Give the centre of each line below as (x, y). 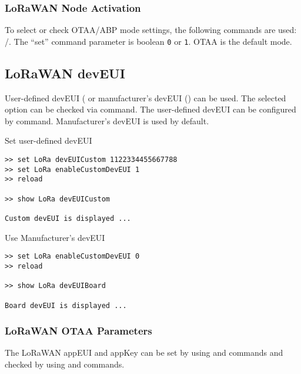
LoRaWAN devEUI (65, 73)
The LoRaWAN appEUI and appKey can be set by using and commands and (144, 353)
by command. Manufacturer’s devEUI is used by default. (107, 120)
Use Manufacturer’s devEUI (55, 237)
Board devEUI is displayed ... (66, 305)
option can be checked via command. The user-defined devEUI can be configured (150, 109)
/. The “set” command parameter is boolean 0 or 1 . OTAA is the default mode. (148, 41)
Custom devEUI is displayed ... (68, 218)
